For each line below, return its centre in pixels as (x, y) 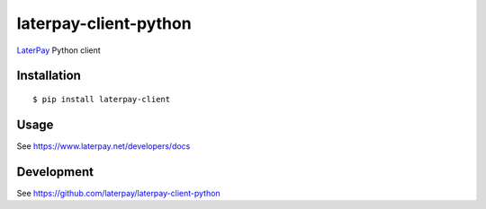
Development (55, 172)
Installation (49, 76)
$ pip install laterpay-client (102, 99)
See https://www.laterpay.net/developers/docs (103, 146)
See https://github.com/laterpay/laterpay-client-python (118, 193)
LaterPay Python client (58, 50)
